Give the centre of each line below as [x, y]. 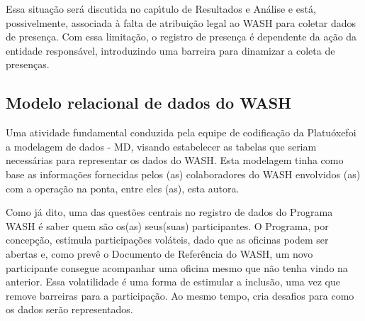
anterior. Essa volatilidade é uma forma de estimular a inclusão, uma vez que [173, 282]
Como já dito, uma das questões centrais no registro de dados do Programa [169, 212]
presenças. [28, 64]
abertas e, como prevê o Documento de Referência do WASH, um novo [159, 253]
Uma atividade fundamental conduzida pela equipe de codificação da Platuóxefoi [181, 132]
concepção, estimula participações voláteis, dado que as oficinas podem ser [167, 240]
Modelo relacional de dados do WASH [148, 103]
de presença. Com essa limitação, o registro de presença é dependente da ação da [181, 37]
